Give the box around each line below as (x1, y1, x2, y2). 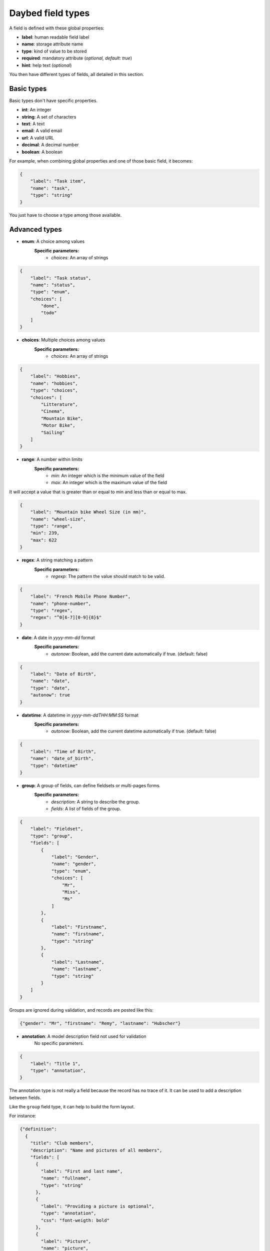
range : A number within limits (21, 456, 82, 462)
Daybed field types (9, 8, 90, 19)
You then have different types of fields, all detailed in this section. (9, 71, 144, 77)
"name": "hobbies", (30, 380, 78, 386)
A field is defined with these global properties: (9, 25, 104, 31)
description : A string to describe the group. (51, 799, 140, 805)
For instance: (9, 1113, 36, 1119)
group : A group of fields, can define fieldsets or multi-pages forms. (21, 782, 161, 788)
